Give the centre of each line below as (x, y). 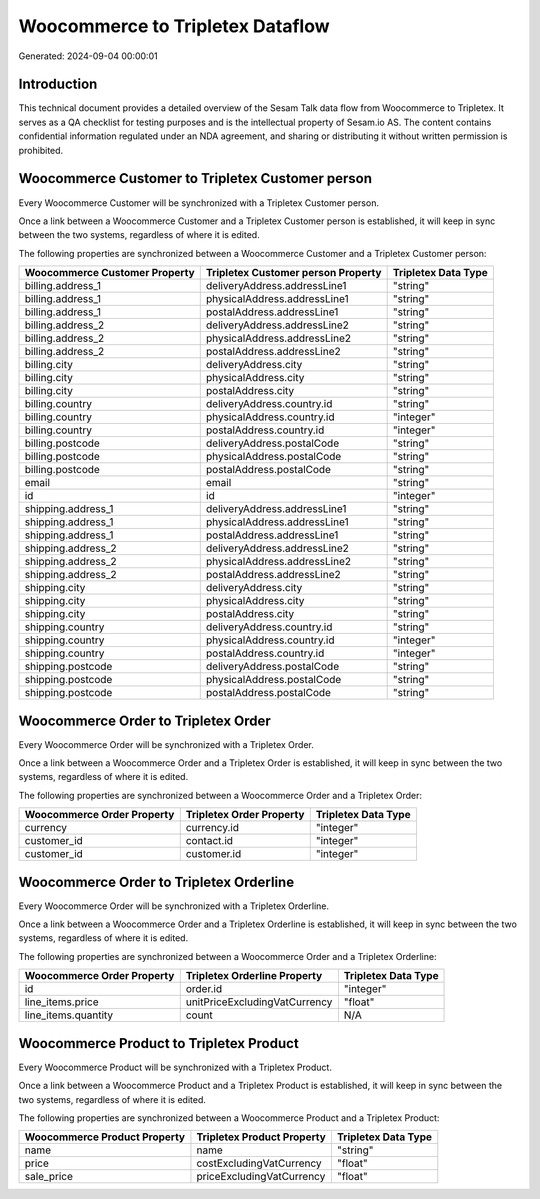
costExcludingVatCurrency (259, 1163)
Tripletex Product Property (261, 1137)
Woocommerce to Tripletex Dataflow (174, 26)
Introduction (58, 84)
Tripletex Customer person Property (293, 273)
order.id (204, 989)
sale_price (49, 1177)
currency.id (212, 828)
